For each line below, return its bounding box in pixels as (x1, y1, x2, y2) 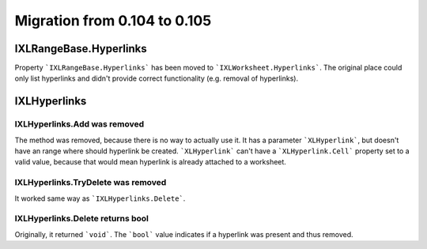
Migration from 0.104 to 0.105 (14, 12, 212, 29)
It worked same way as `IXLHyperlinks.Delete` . (14, 194, 186, 203)
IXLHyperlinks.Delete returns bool (14, 213, 149, 224)
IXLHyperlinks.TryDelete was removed (14, 177, 167, 188)
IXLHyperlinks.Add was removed (14, 119, 145, 130)
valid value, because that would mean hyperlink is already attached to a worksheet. (14, 157, 286, 167)
